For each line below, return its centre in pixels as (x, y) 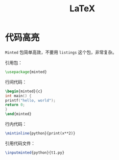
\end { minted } (18, 114)
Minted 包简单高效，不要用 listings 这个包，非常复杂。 (61, 52)
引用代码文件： (20, 143)
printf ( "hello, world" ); (30, 100)
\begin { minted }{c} (24, 91)
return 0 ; (15, 105)
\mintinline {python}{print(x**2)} (40, 133)
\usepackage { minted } (26, 72)
